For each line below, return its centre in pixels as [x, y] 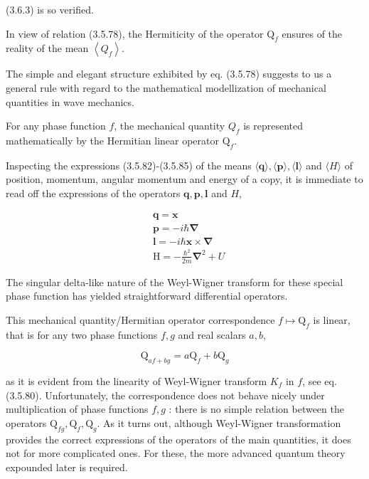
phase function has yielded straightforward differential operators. [147, 296]
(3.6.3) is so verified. [50, 9]
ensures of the [312, 33]
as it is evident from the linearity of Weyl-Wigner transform [137, 380]
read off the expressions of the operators [93, 193]
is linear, [332, 319]
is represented [273, 126]
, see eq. [320, 380]
